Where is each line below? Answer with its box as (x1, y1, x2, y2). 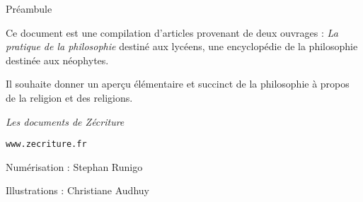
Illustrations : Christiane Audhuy (6, 183, 149, 198)
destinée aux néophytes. (6, 52, 109, 67)
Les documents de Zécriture (6, 114, 125, 129)
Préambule (6, 1, 52, 16)
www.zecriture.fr (6, 139, 87, 150)
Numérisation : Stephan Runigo (6, 159, 143, 174)
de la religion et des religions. (6, 90, 133, 105)
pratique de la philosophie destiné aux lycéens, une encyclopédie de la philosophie (6, 39, 358, 54)
